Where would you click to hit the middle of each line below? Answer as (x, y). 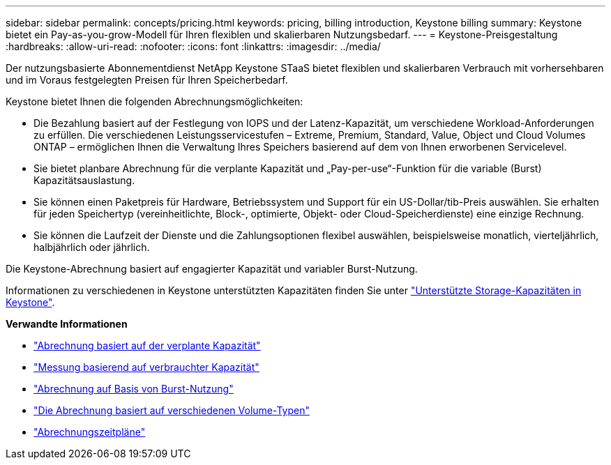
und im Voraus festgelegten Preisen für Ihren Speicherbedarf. (147, 80)
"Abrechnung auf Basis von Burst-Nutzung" (134, 389)
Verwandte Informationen (67, 324)
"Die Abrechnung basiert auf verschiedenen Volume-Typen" (172, 410)
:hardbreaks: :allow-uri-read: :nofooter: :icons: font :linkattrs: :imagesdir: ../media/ (193, 46)
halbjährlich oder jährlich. (92, 247)
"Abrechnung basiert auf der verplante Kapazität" (147, 345)
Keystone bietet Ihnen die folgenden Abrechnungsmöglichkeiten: (154, 101)
